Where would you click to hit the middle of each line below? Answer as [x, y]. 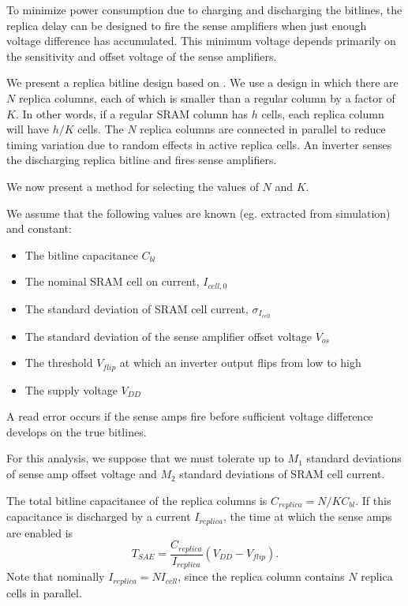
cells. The [101, 129]
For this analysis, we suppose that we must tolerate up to [145, 458]
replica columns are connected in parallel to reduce [263, 129]
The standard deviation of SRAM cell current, [137, 308]
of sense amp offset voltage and [82, 474]
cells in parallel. [44, 592]
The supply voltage [71, 389]
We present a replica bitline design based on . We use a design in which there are [202, 82]
